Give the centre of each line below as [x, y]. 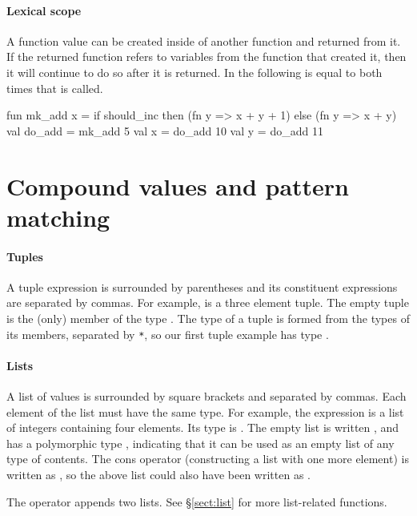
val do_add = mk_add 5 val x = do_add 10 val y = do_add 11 [165, 130]
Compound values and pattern [178, 185]
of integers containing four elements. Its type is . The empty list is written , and [203, 427]
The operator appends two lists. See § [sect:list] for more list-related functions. [197, 501]
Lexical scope [44, 10]
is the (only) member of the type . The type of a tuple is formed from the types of [208, 318]
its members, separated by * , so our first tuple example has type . [168, 334]
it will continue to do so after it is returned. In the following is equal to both [194, 72]
